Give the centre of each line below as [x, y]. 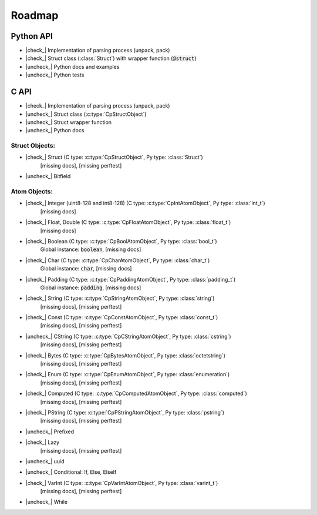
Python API [32, 36]
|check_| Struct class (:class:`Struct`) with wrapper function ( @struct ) [111, 58]
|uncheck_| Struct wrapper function [68, 122]
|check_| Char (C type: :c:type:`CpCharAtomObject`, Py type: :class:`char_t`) [118, 260]
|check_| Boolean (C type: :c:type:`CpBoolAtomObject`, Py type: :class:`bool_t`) [121, 241]
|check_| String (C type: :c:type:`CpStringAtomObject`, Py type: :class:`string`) [120, 298]
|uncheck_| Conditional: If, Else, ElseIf [71, 472]
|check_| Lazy [43, 442]
